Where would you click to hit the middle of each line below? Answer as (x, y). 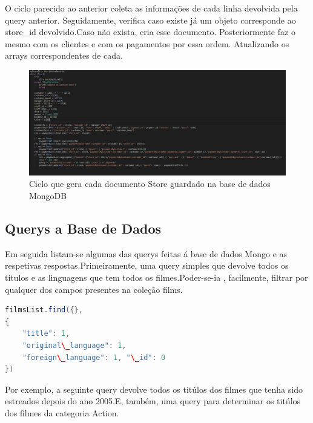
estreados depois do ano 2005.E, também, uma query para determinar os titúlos (153, 401)
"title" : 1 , (46, 334)
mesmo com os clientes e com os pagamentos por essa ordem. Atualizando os (147, 43)
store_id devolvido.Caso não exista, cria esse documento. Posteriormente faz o (150, 32)
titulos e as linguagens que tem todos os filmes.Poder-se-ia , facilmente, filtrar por (156, 277)
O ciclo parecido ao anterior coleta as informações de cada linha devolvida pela (151, 8)
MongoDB (48, 196)
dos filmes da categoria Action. (62, 412)
